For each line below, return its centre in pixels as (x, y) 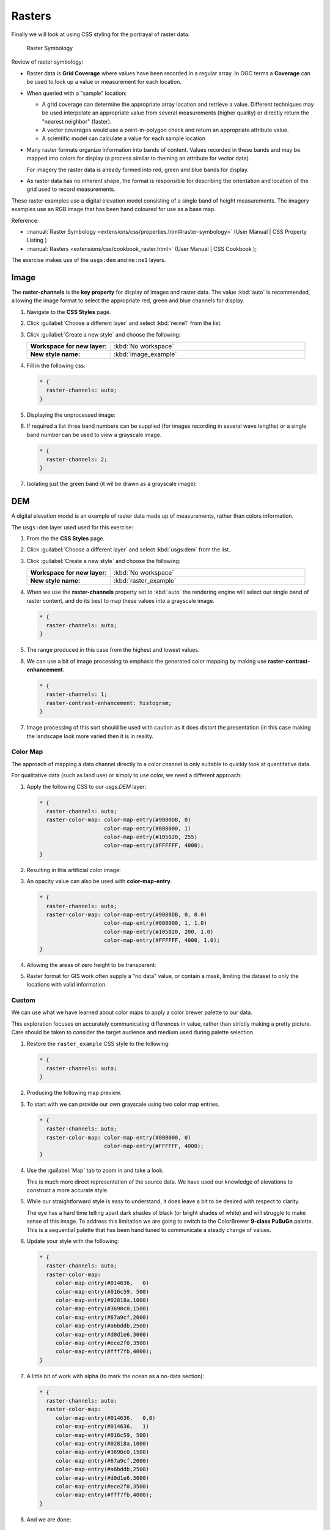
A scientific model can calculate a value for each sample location (124, 138)
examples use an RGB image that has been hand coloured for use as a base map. (114, 209)
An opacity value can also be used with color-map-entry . (99, 881)
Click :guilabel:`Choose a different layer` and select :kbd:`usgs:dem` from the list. (128, 550)
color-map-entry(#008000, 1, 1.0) (156, 923)
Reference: (25, 220)
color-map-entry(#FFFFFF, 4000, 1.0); (162, 940)
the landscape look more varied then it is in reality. (90, 736)
